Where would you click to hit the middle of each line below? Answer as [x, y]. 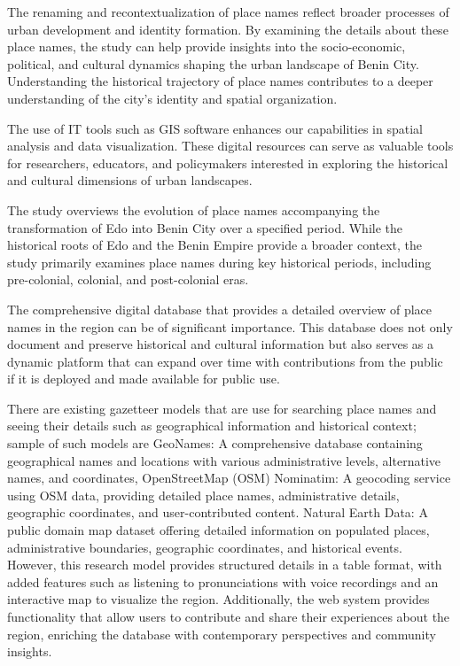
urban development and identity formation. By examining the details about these [228, 29]
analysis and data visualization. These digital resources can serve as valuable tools [230, 146]
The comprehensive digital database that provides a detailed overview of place [220, 309]
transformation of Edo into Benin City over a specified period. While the [205, 227]
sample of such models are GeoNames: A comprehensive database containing [215, 443]
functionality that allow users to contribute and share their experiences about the [229, 616]
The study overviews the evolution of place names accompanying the [194, 209]
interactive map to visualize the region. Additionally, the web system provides [218, 599]
